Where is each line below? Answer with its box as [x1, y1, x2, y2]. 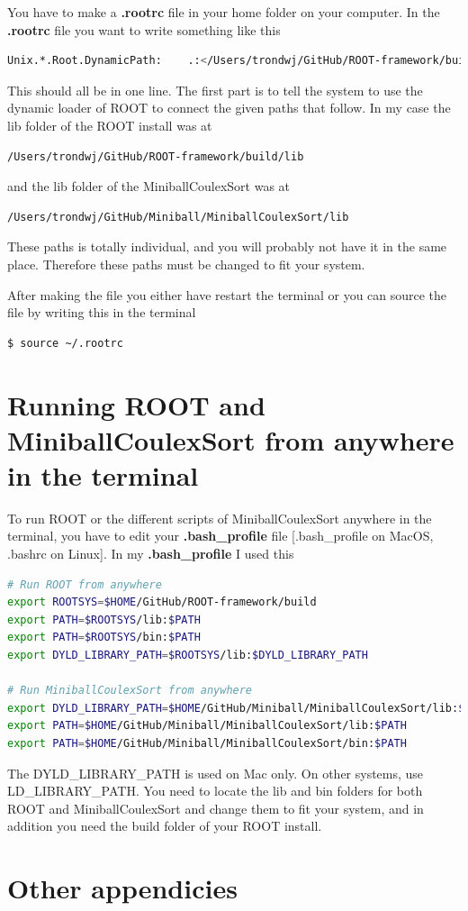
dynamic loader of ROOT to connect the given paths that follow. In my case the [7, 98, 451, 117]
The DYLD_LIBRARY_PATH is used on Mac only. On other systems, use [7, 763, 424, 782]
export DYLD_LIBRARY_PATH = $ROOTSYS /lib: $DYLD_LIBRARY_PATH [7, 648, 368, 661]
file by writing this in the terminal [7, 303, 196, 322]
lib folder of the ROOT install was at [7, 115, 212, 134]
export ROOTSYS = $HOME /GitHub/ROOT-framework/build [7, 596, 317, 609]
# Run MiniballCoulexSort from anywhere [7, 684, 253, 697]
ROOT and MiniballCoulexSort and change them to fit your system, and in [7, 798, 424, 817]
